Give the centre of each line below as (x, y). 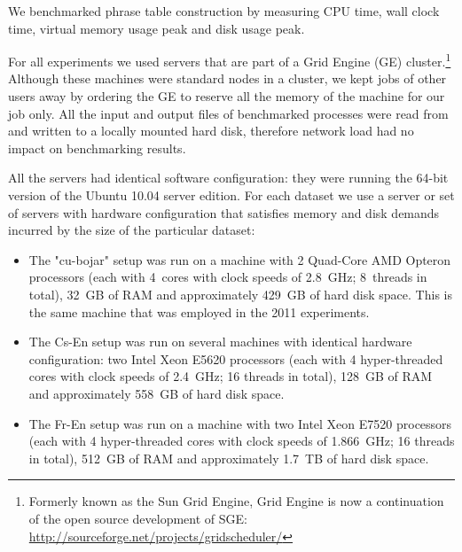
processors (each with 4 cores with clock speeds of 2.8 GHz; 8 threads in (228, 277)
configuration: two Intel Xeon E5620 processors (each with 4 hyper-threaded (236, 358)
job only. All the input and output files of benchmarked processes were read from (228, 113)
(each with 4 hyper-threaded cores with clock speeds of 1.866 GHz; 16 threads (242, 441)
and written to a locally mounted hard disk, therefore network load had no (211, 131)
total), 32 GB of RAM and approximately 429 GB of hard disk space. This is (240, 294)
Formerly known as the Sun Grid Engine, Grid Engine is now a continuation (236, 501)
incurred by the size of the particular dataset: (132, 230)
